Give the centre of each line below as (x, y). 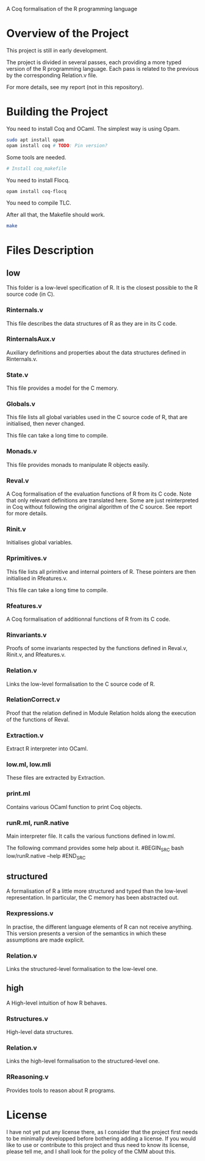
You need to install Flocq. (38, 180)
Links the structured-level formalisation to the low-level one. (82, 969)
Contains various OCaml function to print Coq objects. (74, 807)
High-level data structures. (40, 1032)
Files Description (50, 251)
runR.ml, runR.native (38, 822)
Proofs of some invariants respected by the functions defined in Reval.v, (97, 648)
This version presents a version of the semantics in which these (86, 933)
